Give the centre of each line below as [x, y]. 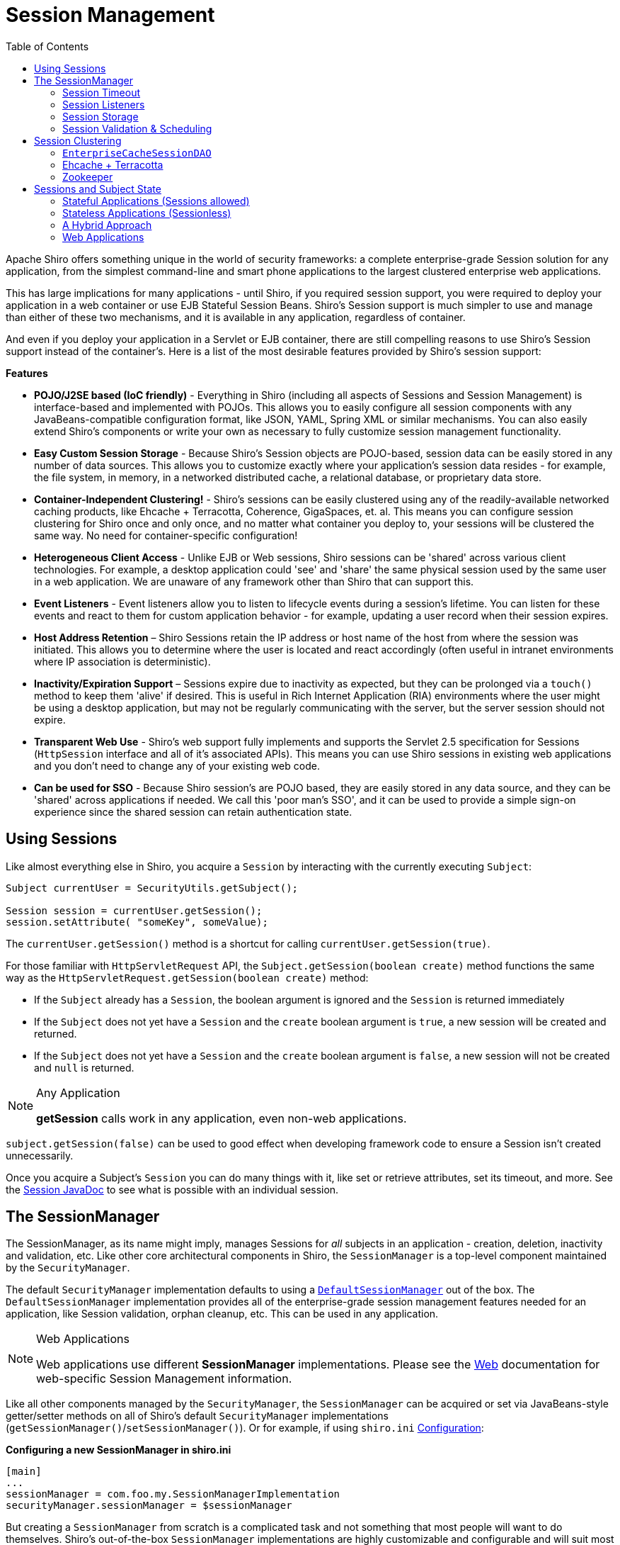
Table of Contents [47, 46]
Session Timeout [102, 92]
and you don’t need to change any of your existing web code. [177, 765]
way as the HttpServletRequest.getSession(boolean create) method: [187, 977]
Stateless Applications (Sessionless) [147, 213]
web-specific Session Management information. [164, 1379]
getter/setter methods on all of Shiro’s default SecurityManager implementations [197, 1416]
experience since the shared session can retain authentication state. [193, 811]
